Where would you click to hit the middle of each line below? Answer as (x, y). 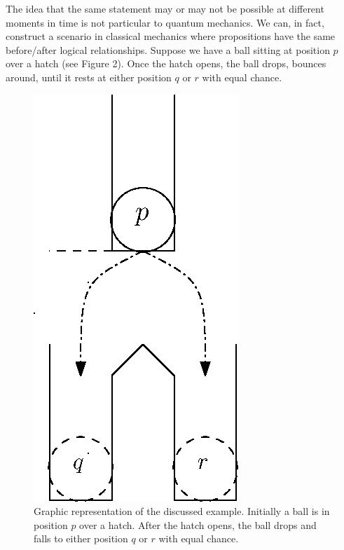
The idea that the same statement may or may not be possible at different (165, 8)
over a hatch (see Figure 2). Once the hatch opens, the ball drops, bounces (166, 63)
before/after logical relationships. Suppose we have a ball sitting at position (168, 49)
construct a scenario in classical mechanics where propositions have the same (171, 36)
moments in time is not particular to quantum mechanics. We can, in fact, (165, 22)
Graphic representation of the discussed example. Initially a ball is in (182, 511)
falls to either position (81, 538)
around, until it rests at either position (89, 77)
